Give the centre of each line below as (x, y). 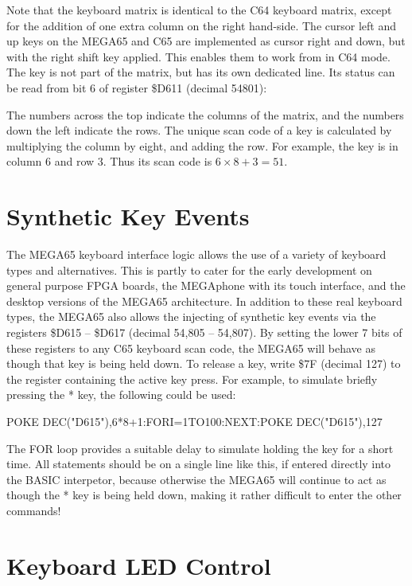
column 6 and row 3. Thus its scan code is (109, 161)
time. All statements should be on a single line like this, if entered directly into (199, 464)
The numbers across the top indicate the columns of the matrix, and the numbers (205, 114)
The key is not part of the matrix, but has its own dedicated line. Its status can (201, 72)
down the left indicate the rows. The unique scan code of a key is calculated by (199, 130)
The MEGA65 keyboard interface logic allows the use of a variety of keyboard (196, 254)
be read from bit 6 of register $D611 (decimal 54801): (137, 87)
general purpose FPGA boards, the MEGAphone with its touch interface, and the (206, 285)
